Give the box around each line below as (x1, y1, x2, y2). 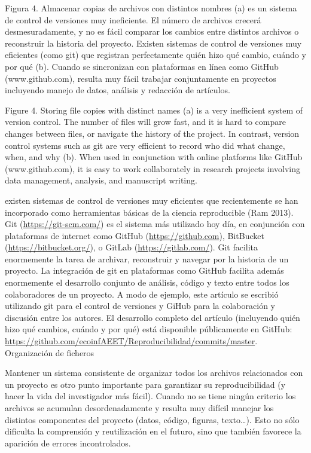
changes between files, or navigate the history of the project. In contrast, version (5, 127, 300, 139)
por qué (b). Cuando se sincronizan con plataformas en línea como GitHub (5, 60, 279, 72)
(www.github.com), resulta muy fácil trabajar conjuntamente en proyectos (5, 72, 276, 84)
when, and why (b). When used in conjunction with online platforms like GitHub (5, 151, 303, 163)
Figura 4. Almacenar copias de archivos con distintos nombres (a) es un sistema (5, 2, 297, 14)
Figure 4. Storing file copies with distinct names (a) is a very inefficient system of (5, 103, 303, 116)
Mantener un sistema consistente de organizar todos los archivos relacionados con (5, 366, 303, 379)
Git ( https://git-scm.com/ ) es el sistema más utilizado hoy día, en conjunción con (5, 218, 305, 230)
